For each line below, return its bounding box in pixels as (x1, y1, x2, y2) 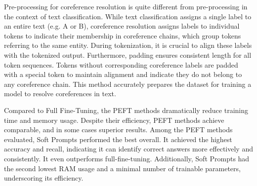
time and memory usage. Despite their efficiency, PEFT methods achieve (4, 114, 224, 125)
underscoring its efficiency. (4, 173, 84, 183)
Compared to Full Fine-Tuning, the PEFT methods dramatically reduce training (4, 105, 248, 115)
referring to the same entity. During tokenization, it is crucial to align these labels (4, 40, 252, 50)
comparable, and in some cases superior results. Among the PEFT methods (4, 124, 233, 135)
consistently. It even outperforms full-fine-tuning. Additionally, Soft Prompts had (4, 153, 250, 163)
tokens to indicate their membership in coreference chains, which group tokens (4, 30, 241, 40)
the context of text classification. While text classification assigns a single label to (4, 11, 252, 21)
